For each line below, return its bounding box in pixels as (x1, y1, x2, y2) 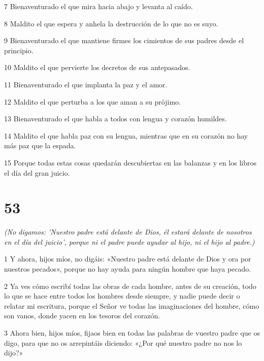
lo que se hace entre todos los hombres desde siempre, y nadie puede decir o (4, 290, 240, 301)
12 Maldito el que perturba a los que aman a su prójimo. (4, 96, 181, 107)
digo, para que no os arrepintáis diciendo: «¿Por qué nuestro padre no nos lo (4, 337, 242, 348)
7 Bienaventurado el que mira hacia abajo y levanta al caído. (4, 1, 193, 11)
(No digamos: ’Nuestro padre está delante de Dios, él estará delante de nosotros (4, 226, 252, 237)
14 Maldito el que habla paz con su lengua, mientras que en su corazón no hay (4, 130, 248, 141)
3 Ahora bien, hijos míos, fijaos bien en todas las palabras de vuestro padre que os (4, 327, 260, 338)
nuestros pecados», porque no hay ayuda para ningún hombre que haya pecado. (4, 264, 251, 274)
